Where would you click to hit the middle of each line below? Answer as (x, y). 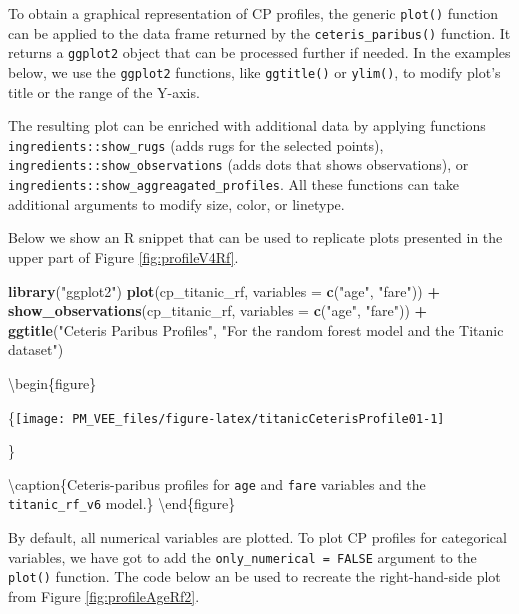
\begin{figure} (52, 382)
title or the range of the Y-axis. (104, 91)
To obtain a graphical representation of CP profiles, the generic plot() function (253, 13)
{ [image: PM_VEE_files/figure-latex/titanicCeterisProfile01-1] (226, 416)
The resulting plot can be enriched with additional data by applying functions (247, 125)
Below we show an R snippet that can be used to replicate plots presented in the (255, 237)
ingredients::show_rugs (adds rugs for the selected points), (196, 144)
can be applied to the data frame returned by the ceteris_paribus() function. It (259, 32)
